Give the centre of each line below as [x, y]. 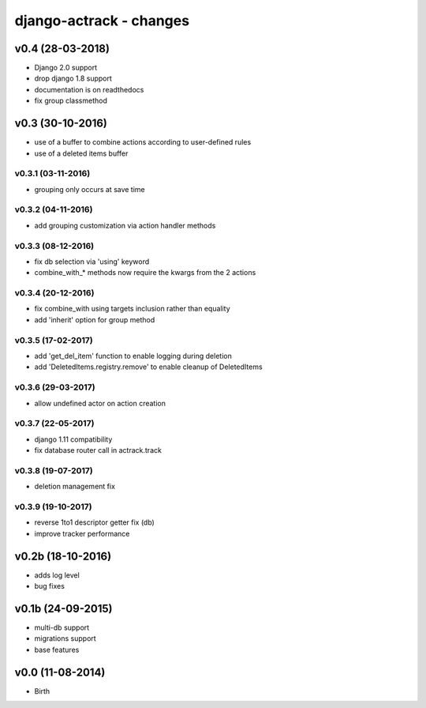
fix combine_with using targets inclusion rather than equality [132, 309]
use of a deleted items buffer [81, 153]
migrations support [65, 638]
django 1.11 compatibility [73, 439]
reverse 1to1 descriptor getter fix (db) [95, 522]
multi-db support [62, 627]
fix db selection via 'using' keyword [92, 262]
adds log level [57, 575]
